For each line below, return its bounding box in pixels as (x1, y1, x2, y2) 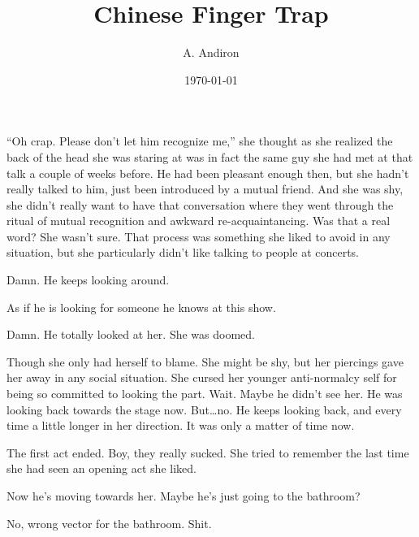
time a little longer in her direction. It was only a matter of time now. (6, 417, 355, 434)
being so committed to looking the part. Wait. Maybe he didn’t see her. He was (6, 385, 403, 402)
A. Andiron (183, 44, 240, 61)
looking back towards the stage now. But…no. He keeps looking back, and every (6, 401, 402, 418)
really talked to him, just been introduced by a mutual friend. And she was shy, (6, 180, 404, 197)
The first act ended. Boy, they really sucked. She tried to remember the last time (6, 444, 409, 461)
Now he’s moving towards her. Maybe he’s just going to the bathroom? (6, 487, 361, 504)
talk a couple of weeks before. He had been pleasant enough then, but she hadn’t (6, 164, 409, 181)
